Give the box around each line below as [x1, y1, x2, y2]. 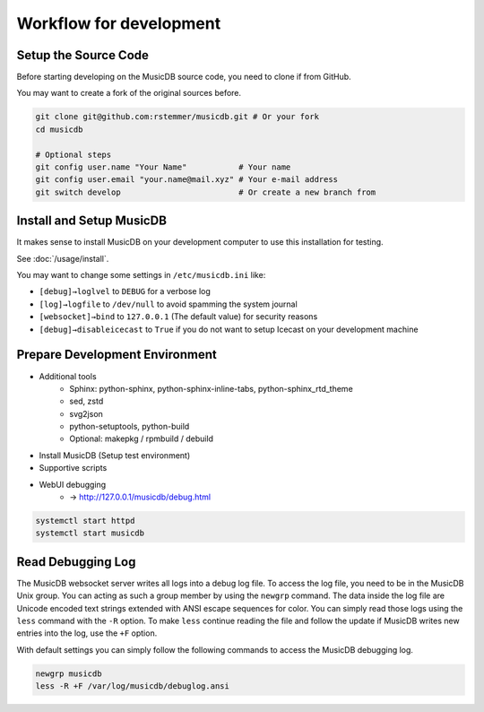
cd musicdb [35, 124, 83, 135]
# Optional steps [35, 149, 112, 160]
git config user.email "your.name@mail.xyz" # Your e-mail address [35, 175, 339, 185]
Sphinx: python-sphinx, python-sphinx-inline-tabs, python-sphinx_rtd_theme [69, 383, 353, 394]
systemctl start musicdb [35, 528, 145, 538]
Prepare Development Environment [16, 347, 217, 362]
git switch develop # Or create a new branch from [35, 187, 376, 197]
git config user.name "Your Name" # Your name [35, 162, 291, 172]
